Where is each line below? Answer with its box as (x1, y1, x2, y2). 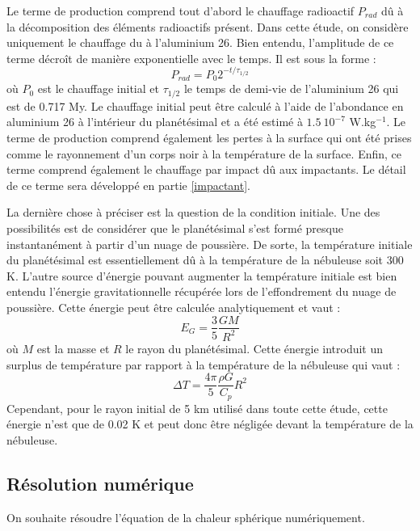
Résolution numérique (6, 470, 194, 495)
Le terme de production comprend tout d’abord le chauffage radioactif (6, 2, 355, 19)
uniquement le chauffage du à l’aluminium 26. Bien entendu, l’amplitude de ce (6, 34, 394, 51)
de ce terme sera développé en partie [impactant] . (6, 176, 250, 193)
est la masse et (36, 339, 110, 356)
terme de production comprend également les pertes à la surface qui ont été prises (6, 129, 412, 145)
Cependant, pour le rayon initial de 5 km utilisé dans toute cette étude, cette (6, 399, 388, 416)
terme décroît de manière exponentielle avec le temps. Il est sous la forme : (6, 49, 376, 66)
